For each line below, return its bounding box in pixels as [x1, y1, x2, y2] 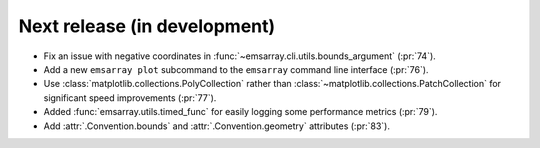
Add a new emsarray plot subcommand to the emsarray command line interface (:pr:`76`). [43, 63, 429, 75]
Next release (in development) [18, 15, 276, 37]
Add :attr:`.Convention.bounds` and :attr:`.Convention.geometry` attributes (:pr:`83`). [43, 120, 390, 132]
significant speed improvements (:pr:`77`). [43, 91, 217, 104]
